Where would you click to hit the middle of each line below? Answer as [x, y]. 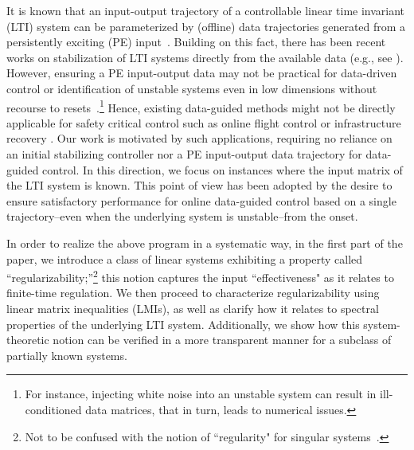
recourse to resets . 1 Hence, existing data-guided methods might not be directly [201, 106]
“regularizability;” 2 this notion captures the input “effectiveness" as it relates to [200, 276]
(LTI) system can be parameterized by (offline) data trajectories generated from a [206, 26]
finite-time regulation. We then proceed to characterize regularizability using [193, 293]
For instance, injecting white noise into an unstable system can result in [201, 394]
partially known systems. [67, 355]
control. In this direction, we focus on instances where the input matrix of [223, 169]
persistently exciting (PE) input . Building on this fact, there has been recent [196, 42]
